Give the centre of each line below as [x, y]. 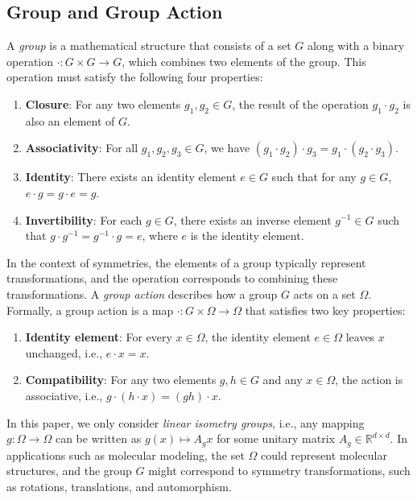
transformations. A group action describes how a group [142, 293]
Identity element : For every [99, 337]
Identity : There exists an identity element [131, 177]
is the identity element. [247, 236]
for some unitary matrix [276, 438]
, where [160, 236]
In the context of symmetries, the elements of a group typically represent [186, 262]
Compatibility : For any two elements [121, 380]
